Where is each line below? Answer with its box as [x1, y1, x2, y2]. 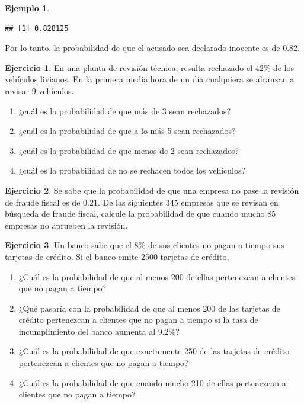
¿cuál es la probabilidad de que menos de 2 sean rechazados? [18, 144, 239, 156]
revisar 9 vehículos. [5, 84, 74, 97]
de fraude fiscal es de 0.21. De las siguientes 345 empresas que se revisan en [5, 195, 279, 208]
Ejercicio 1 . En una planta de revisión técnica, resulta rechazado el [5, 61, 253, 73]
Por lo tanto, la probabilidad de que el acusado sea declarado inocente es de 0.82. [5, 41, 300, 54]
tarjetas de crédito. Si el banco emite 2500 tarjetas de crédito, [5, 250, 229, 262]
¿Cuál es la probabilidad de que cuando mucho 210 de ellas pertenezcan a [18, 376, 286, 389]
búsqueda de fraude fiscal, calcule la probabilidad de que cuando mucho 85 [5, 207, 276, 220]
